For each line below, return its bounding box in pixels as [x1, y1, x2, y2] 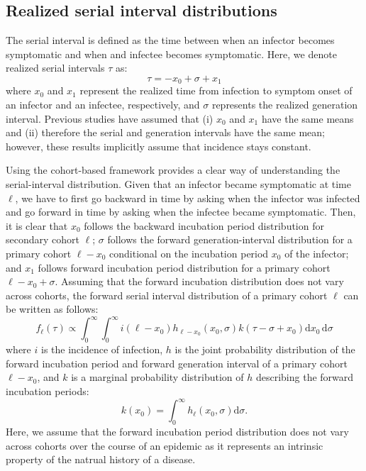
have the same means [261, 111, 354, 126]
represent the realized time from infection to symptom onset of [79, 83, 353, 98]
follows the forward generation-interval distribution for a [107, 232, 353, 247]
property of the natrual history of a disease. [6, 452, 196, 467]
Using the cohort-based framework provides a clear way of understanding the [6, 162, 340, 177]
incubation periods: [6, 384, 89, 399]
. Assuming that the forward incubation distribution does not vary [55, 274, 344, 289]
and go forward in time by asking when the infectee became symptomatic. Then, [6, 204, 356, 219]
